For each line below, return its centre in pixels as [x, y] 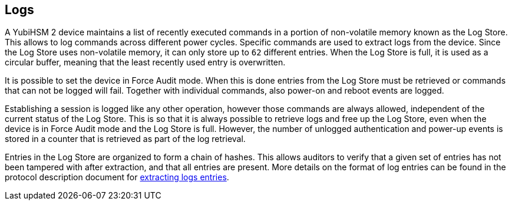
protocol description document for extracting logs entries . [117, 177]
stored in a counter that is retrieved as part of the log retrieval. [125, 139]
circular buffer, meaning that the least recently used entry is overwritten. [145, 62]
